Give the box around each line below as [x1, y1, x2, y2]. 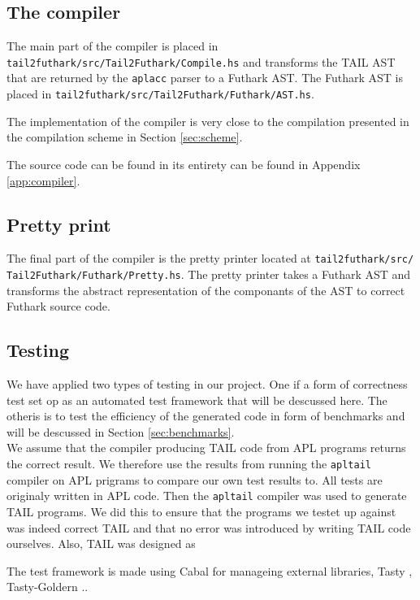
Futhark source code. [6, 298, 110, 315]
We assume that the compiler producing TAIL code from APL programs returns [6, 439, 406, 456]
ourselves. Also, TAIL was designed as [6, 535, 196, 552]
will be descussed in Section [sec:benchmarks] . [6, 423, 235, 440]
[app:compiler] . [6, 172, 80, 189]
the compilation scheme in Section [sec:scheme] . [6, 128, 243, 146]
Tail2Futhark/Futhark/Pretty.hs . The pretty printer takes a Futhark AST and [6, 266, 411, 282]
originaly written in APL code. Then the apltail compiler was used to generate [6, 487, 407, 504]
